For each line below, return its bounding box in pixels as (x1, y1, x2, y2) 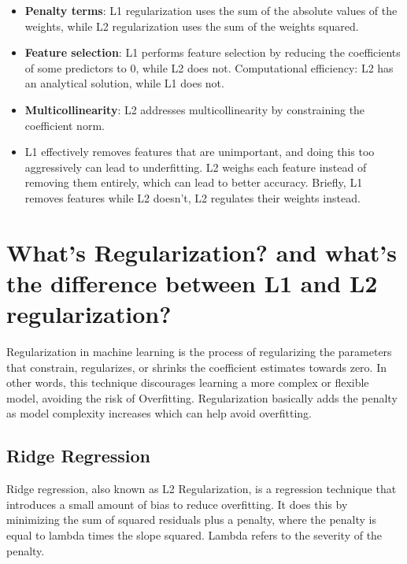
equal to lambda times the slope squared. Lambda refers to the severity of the (6, 526, 383, 543)
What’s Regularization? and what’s (6, 236, 397, 268)
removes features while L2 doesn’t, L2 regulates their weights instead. (24, 189, 361, 206)
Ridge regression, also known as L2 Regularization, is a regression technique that (6, 481, 397, 497)
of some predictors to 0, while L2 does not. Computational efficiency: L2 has (24, 59, 394, 76)
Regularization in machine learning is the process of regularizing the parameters (6, 343, 392, 360)
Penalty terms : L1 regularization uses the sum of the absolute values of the (24, 2, 398, 18)
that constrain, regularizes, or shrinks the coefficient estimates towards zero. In (6, 358, 387, 375)
